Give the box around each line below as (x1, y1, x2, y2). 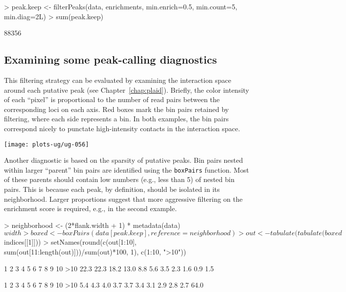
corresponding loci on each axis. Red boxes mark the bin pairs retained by (4, 104, 229, 114)
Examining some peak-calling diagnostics (4, 52, 217, 67)
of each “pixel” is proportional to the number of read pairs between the (4, 94, 220, 105)
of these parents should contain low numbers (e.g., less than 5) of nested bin (4, 174, 235, 184)
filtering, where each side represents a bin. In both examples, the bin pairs (4, 113, 229, 124)
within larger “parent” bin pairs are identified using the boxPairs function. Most (4, 164, 249, 175)
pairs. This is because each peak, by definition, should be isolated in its (4, 184, 220, 194)
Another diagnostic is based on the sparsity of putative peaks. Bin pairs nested (4, 155, 243, 165)
